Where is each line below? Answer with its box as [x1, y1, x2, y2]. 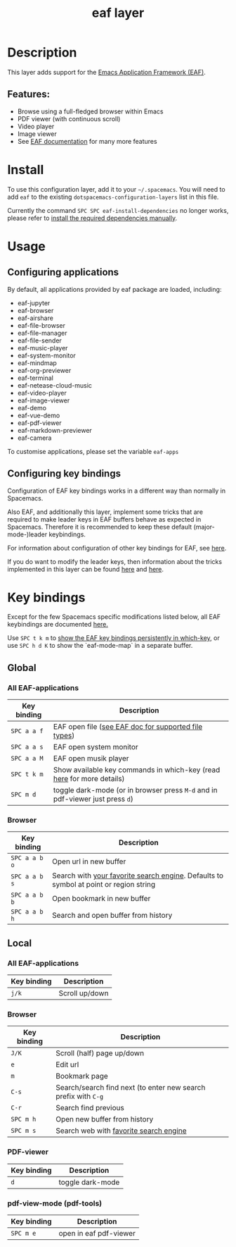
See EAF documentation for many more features [17, 137, 157, 145]
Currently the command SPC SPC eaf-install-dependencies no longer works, [7, 206, 229, 214]
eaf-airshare [17, 314, 54, 322]
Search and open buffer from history [52, 911, 173, 921]
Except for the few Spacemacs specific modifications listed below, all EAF [7, 613, 221, 621]
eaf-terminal [17, 374, 54, 382]
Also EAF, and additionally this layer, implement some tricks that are [7, 508, 204, 516]
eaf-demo [17, 403, 47, 412]
